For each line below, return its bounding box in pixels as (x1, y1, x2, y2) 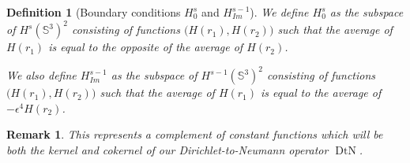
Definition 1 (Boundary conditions (6, 4, 181, 20)
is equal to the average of (261, 84, 382, 101)
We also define (6, 67, 77, 83)
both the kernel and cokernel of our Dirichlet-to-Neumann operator (6, 141, 329, 157)
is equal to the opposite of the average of (48, 39, 243, 55)
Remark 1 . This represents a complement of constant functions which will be (6, 126, 383, 143)
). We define (250, 4, 309, 20)
